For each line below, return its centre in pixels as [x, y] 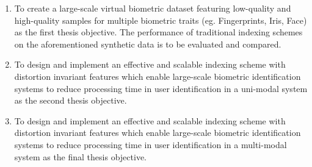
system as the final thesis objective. [80, 156]
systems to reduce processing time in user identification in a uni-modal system [161, 88]
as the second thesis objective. [71, 100]
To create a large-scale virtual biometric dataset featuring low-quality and [153, 8]
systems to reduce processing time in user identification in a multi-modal [151, 144]
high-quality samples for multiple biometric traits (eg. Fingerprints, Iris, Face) [161, 20]
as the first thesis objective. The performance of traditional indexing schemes [158, 32]
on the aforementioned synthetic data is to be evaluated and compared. [148, 44]
